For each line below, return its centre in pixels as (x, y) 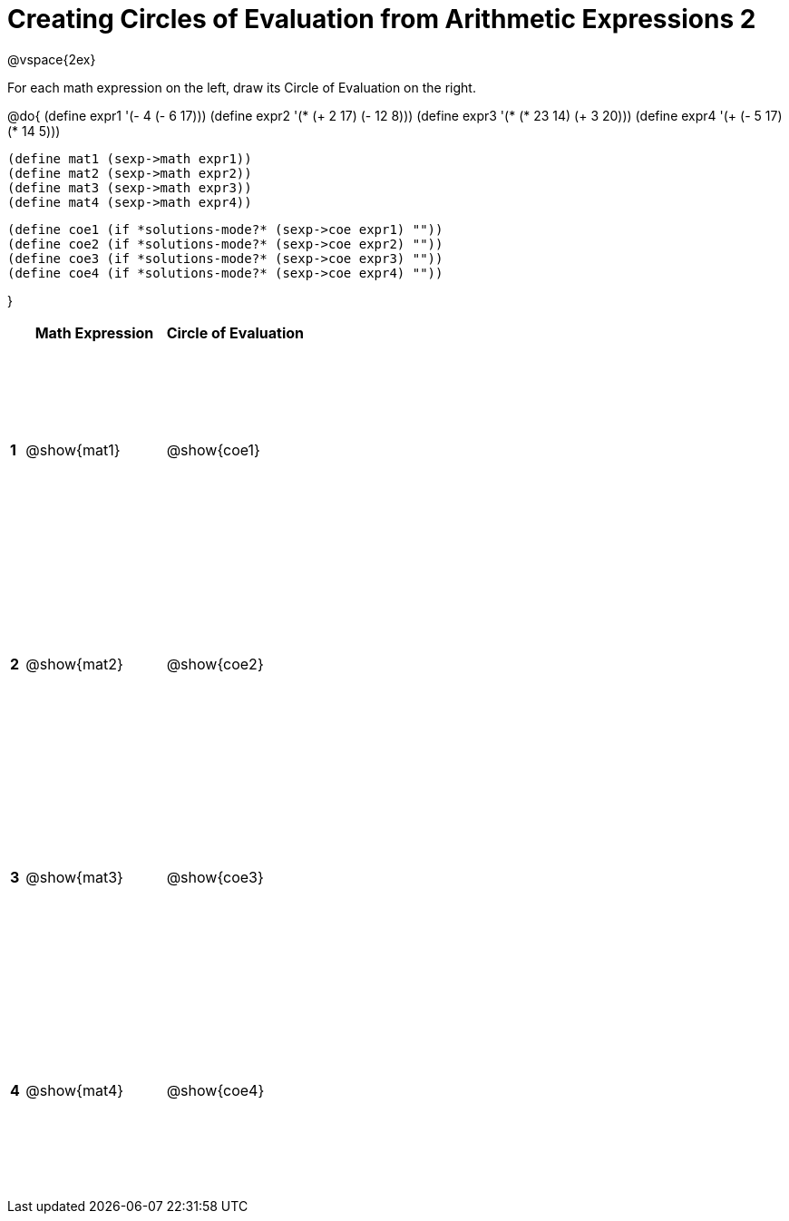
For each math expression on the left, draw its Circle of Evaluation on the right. (242, 87)
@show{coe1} (213, 450)
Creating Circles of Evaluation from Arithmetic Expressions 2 (382, 19)
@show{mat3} (74, 878)
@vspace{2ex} (52, 59)
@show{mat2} (74, 664)
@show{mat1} (73, 450)
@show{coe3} (215, 878)
